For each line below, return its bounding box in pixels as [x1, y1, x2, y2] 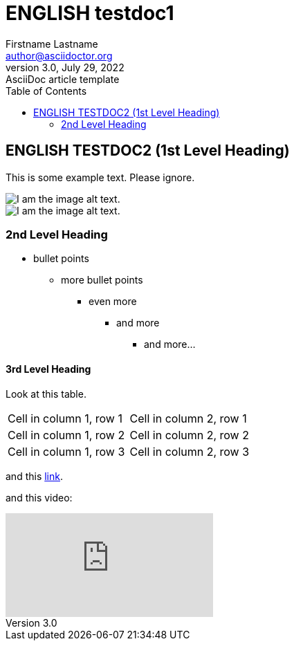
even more [89, 295, 137, 308]
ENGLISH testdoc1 [6, 1, 174, 25]
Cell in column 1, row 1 [8, 411, 122, 425]
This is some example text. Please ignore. [6, 171, 195, 183]
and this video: [6, 491, 73, 504]
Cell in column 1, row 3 [8, 444, 125, 459]
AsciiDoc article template [6, 73, 120, 85]
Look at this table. [6, 387, 86, 400]
